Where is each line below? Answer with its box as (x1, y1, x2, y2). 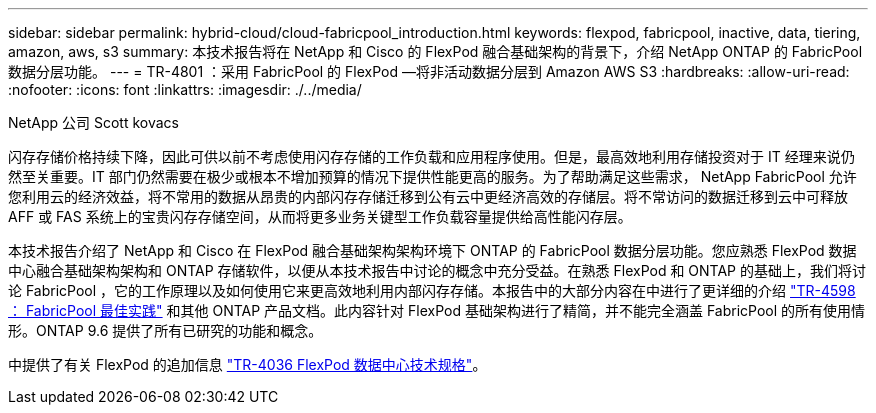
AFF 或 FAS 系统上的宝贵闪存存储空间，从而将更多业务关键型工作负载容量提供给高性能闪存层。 (8, 208, 632, 225)
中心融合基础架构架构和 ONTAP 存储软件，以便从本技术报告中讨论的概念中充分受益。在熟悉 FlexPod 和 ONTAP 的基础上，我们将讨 (8, 262, 867, 279)
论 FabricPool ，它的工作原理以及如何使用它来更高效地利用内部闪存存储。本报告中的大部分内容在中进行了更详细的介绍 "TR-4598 (8, 282, 856, 299)
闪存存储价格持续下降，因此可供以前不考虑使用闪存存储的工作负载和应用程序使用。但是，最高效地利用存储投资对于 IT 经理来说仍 (8, 148, 855, 165)
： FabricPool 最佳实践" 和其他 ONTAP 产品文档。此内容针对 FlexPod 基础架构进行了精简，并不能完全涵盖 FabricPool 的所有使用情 (8, 302, 866, 319)
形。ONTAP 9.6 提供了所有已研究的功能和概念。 (8, 322, 323, 339)
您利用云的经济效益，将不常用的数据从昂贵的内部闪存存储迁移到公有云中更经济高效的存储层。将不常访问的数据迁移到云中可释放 (8, 188, 848, 205)
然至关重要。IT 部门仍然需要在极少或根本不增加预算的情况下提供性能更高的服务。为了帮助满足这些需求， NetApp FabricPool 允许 (8, 168, 857, 185)
